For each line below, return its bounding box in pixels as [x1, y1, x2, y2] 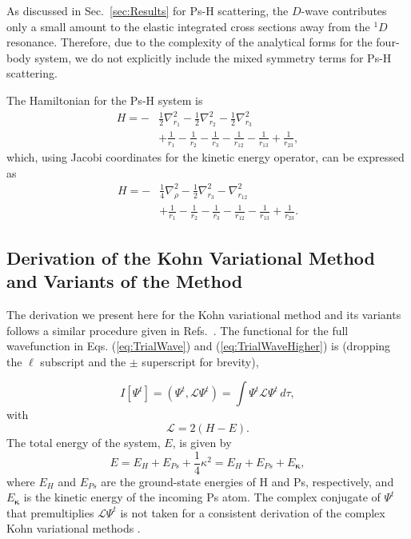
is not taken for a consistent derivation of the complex [120, 504, 385, 521]
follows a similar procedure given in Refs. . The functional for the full [6, 321, 349, 338]
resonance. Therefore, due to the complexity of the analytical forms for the [6, 34, 373, 50]
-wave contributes [301, 2, 387, 18]
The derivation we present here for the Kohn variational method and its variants [6, 305, 401, 322]
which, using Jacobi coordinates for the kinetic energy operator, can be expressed [6, 149, 405, 166]
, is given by [172, 433, 232, 450]
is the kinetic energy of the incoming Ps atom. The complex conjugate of [23, 489, 381, 505]
